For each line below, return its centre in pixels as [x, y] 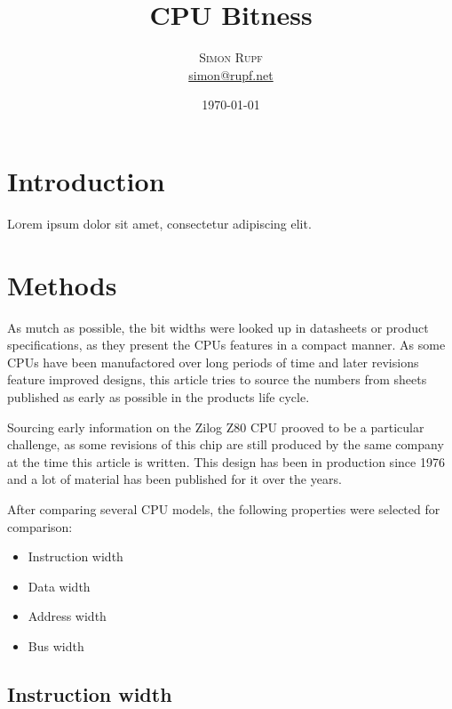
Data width [59, 586]
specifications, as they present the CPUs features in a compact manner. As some [226, 345]
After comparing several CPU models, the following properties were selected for [224, 508]
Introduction [86, 180]
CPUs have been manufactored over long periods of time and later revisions [213, 362]
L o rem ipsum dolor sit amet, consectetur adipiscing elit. [159, 223]
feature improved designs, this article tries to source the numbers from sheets [217, 379]
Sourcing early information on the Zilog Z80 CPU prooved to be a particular [216, 427]
